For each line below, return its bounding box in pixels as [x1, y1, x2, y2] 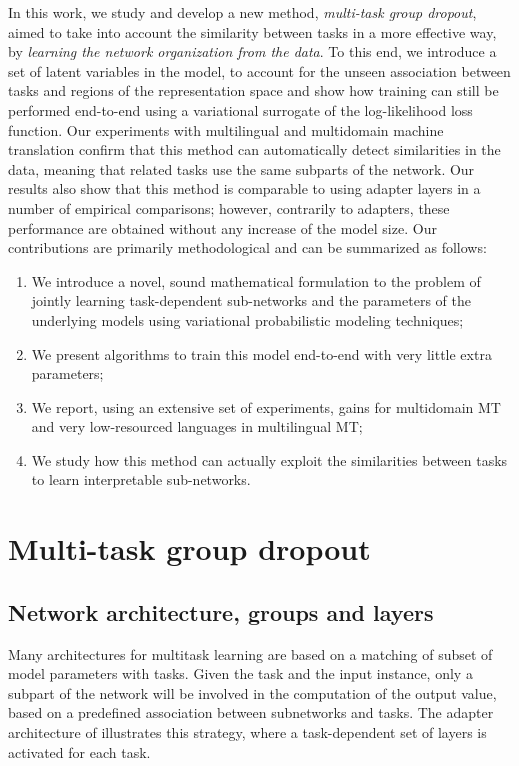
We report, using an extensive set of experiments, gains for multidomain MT [31, 396, 501, 417]
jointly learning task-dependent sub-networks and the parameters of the [31, 290, 471, 311]
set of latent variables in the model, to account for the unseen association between [8, 60, 511, 81]
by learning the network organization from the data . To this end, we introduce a [8, 41, 497, 62]
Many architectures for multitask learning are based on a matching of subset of [8, 643, 493, 664]
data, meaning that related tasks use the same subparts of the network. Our [8, 158, 475, 179]
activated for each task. [8, 741, 151, 762]
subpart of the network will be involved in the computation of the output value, [8, 682, 497, 703]
